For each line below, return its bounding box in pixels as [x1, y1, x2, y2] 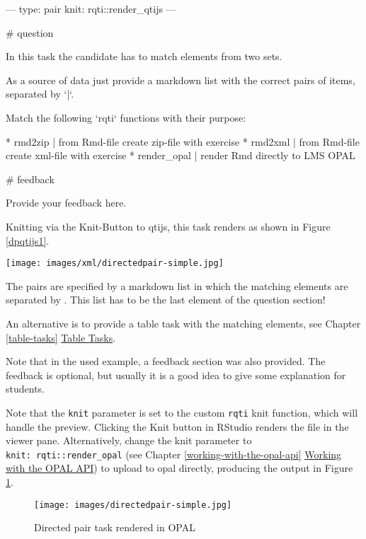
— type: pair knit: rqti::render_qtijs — [6, 1, 176, 16]
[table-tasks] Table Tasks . [6, 330, 116, 344]
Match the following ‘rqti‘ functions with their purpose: [6, 110, 246, 124]
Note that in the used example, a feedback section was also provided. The [6, 354, 326, 369]
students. [6, 381, 45, 396]
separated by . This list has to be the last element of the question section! [6, 292, 326, 307]
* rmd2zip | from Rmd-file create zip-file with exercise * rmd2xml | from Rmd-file [6, 134, 360, 149]
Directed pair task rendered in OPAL [34, 520, 195, 535]
